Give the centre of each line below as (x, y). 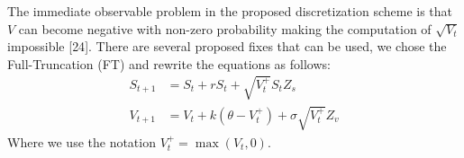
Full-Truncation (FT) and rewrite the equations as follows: (169, 63)
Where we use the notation (82, 141)
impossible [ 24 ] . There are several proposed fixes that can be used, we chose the (227, 46)
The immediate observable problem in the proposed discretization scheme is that (230, 11)
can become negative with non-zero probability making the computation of (225, 28)
